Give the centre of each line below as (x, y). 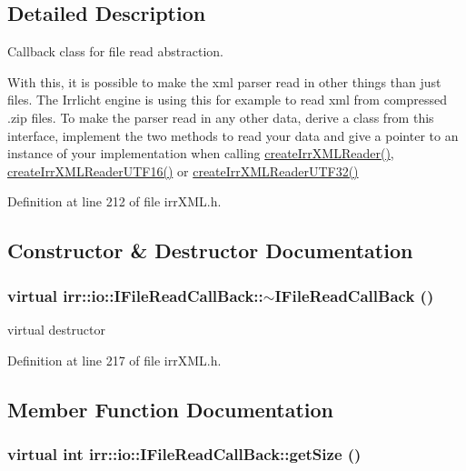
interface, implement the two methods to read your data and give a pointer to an (233, 135)
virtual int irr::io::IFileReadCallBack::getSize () (184, 453)
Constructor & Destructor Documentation (210, 251)
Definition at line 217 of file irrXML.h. (114, 360)
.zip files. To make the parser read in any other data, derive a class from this (221, 117)
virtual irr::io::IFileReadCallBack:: (135, 295)
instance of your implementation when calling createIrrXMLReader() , (201, 153)
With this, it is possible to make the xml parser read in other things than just (224, 81)
